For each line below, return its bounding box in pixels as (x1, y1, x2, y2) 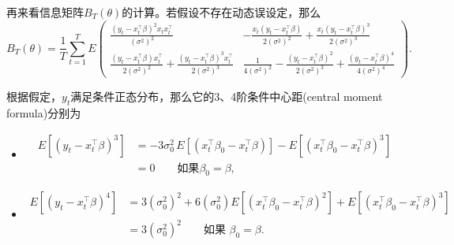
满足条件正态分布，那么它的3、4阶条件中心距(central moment (70, 88, 383, 105)
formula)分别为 (6, 105, 81, 121)
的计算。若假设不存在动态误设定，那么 (122, 4, 321, 20)
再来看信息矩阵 (6, 4, 84, 20)
